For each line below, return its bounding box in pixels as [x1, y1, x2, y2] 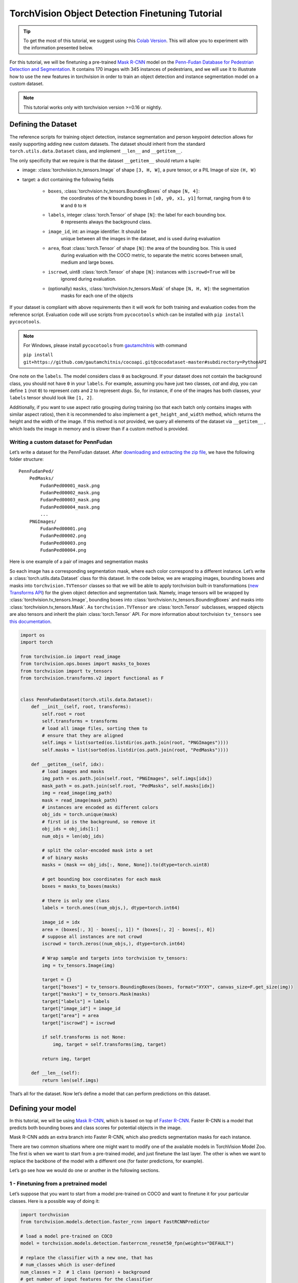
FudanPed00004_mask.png [40, 504, 100, 510]
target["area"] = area [42, 1013, 100, 1019]
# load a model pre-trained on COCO [20, 1233, 113, 1239]
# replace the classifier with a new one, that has [20, 1255, 153, 1260]
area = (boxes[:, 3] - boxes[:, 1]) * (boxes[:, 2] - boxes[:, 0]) [42, 926, 215, 932]
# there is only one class [42, 898, 110, 904]
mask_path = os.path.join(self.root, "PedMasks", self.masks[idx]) [42, 783, 215, 789]
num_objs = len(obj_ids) [42, 833, 105, 839]
